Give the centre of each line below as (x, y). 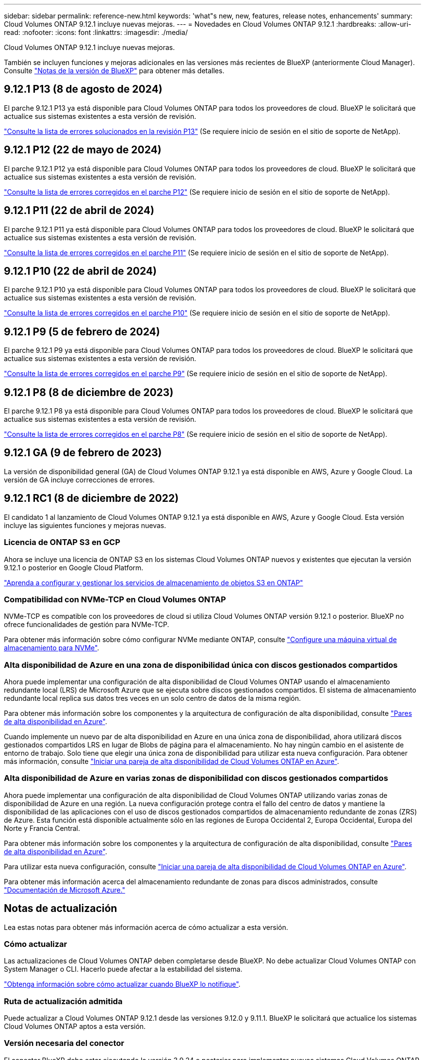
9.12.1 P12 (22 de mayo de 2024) (83, 150)
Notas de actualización (61, 909)
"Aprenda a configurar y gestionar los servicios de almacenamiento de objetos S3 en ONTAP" (154, 582)
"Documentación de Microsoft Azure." (65, 890)
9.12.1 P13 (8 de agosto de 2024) (83, 89)
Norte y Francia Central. (42, 828)
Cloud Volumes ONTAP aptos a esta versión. (75, 1027)
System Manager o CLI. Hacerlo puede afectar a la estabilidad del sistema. (123, 969)
